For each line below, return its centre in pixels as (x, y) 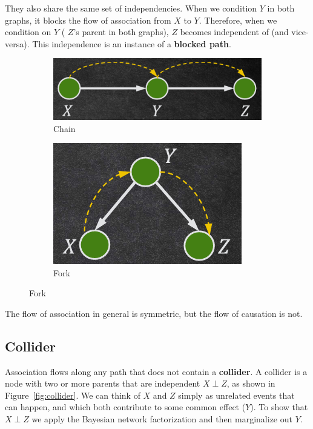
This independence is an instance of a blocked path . (132, 43)
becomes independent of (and (234, 32)
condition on (28, 32)
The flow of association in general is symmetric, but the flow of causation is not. (154, 313)
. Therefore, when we (238, 20)
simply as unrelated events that (236, 395)
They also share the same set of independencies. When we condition (131, 8)
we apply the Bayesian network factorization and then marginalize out (162, 419)
